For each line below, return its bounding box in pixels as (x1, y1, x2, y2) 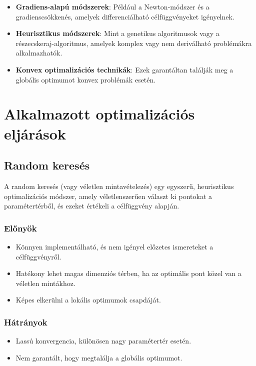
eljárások (4, 123, 66, 143)
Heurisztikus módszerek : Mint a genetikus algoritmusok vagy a (15, 28, 219, 38)
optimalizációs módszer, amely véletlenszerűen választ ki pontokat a (4, 190, 212, 201)
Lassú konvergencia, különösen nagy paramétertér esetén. (15, 335, 191, 346)
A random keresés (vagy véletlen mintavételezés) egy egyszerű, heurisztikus (4, 180, 234, 191)
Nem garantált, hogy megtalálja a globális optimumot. (15, 352, 182, 362)
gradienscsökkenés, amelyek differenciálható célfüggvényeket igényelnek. (15, 11, 234, 21)
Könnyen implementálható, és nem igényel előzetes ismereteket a (15, 241, 213, 251)
